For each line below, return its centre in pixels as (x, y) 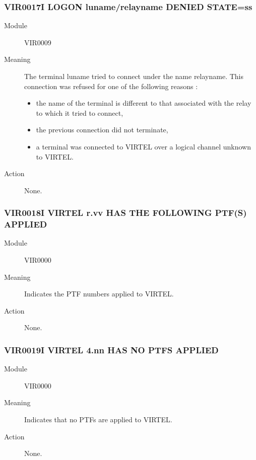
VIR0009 (38, 42)
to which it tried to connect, (80, 112)
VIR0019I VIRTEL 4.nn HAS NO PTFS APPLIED (111, 350)
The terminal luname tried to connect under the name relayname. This (134, 76)
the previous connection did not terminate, (102, 130)
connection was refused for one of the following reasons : (111, 86)
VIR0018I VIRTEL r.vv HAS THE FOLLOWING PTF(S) (125, 213)
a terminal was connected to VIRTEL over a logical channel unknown (143, 146)
